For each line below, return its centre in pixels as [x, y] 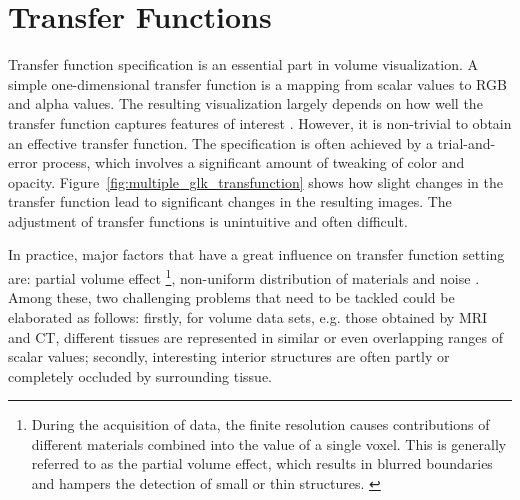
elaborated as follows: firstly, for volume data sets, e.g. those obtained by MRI [248, 316]
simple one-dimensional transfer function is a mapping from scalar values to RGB [257, 83]
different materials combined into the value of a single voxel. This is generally [269, 443]
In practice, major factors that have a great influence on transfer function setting [256, 254]
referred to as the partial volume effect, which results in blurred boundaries [262, 463]
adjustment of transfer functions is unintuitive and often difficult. [208, 220]
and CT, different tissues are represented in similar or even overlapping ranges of [256, 336]
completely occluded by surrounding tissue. [140, 375]
